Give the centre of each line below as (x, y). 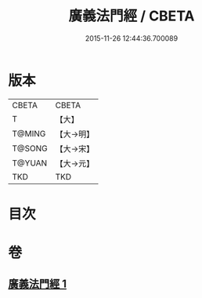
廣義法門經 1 (38, 284)
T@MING (29, 133)
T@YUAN (30, 163)
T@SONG (30, 148)
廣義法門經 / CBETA (132, 16)
